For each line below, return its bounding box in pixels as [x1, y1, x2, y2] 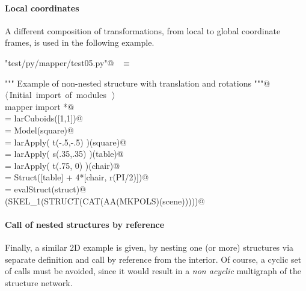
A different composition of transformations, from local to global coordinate [5, 24, 281, 37]
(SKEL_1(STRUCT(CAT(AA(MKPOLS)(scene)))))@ [5, 194, 205, 207]
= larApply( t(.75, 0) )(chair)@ [5, 159, 120, 171]
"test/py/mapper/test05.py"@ [5, 56, 114, 69]
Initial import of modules [9, 88, 106, 101]
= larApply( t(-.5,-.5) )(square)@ [5, 135, 127, 148]
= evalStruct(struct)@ [5, 182, 87, 195]
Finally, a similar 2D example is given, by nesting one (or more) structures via [5, 240, 294, 253]
